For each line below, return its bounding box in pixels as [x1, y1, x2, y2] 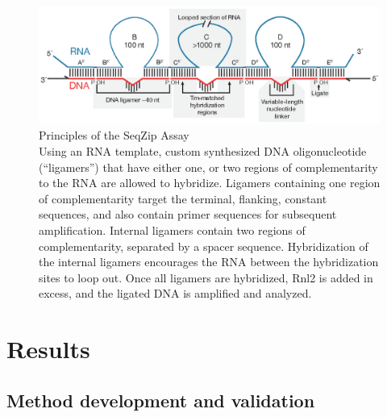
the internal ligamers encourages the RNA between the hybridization [39, 253, 379, 270]
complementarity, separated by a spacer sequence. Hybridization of [39, 237, 368, 254]
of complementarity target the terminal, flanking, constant [39, 190, 327, 206]
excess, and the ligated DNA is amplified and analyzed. [39, 285, 312, 302]
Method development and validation [6, 387, 315, 412]
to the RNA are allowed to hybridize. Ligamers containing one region [39, 174, 381, 191]
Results [6, 332, 90, 365]
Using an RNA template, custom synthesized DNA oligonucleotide [39, 142, 367, 159]
